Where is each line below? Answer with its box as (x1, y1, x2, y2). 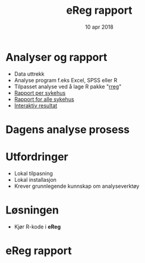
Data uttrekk (14, 70, 45, 78)
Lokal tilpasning (14, 169, 53, 177)
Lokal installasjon (14, 176, 57, 183)
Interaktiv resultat (14, 102, 58, 109)
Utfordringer (5, 150, 69, 164)
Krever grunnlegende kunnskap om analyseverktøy (14, 182, 140, 190)
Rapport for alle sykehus (14, 95, 75, 103)
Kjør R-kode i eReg (14, 223, 61, 230)
